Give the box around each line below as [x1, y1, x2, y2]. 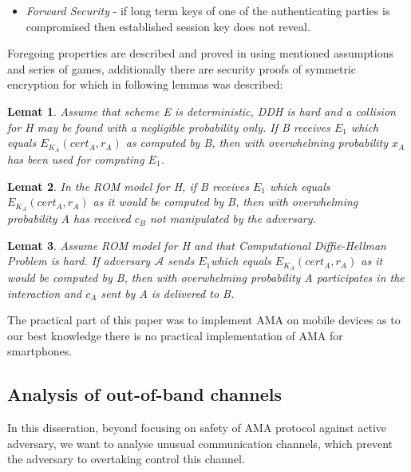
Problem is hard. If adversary [7, 252, 151, 269]
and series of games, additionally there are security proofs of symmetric [7, 60, 357, 77]
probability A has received [7, 210, 131, 227]
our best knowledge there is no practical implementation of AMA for [7, 327, 343, 343]
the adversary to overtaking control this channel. [7, 450, 245, 467]
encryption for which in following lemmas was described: [7, 76, 283, 93]
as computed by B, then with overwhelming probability [125, 134, 389, 151]
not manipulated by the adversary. [149, 210, 316, 227]
